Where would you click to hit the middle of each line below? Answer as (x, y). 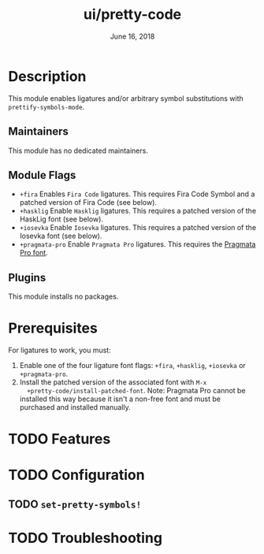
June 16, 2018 (132, 36)
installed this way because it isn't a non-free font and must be (120, 399)
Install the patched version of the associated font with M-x (113, 382)
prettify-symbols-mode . (46, 106)
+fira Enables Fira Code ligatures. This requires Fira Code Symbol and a (137, 194)
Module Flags (42, 175)
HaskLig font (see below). (61, 219)
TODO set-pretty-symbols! (75, 504)
